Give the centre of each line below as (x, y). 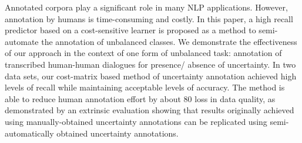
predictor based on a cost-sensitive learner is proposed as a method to (130, 30)
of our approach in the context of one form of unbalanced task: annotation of (143, 53)
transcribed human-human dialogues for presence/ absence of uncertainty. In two (150, 64)
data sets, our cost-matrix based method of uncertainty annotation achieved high (151, 76)
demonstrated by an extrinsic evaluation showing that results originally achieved (150, 110)
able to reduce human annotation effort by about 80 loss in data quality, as (140, 98)
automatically (29, 133)
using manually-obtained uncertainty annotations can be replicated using (136, 121)
